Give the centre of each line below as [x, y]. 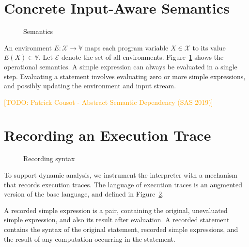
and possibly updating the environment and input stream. [90, 86]
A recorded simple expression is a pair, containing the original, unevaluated [116, 210]
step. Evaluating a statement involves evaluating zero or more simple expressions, [125, 76]
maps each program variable [127, 47]
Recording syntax [49, 158]
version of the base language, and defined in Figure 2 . [84, 194]
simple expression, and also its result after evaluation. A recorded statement [117, 220]
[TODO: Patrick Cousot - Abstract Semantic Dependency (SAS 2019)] [109, 102]
